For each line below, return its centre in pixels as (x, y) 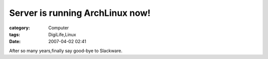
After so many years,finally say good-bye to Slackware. (66, 51)
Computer (59, 28)
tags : (15, 34)
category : (20, 28)
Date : (15, 42)
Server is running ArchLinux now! (80, 13)
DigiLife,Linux (62, 34)
